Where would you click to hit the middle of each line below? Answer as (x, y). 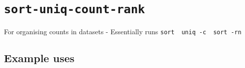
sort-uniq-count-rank (75, 10)
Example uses (39, 58)
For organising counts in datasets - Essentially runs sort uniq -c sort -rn (123, 32)
